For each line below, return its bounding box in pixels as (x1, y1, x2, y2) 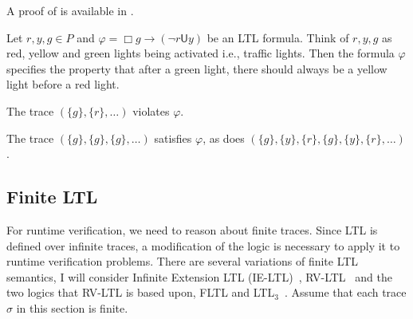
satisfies (154, 129, 192, 146)
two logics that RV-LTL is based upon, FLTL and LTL (6, 284, 275, 301)
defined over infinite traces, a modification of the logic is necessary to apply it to (6, 237, 400, 254)
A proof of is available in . (6, 2, 134, 18)
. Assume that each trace (284, 284, 407, 301)
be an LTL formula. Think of (206, 29, 349, 45)
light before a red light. (6, 76, 120, 93)
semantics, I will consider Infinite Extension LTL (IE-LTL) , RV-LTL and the (6, 268, 392, 285)
